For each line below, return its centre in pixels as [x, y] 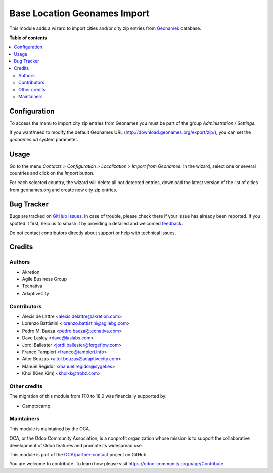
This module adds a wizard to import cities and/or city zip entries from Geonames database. [105, 28]
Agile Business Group [44, 279]
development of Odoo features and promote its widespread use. [76, 445]
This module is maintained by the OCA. [50, 429]
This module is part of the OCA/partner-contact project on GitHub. [78, 454]
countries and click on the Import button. [52, 173]
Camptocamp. [37, 406]
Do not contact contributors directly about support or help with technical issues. [93, 233]
